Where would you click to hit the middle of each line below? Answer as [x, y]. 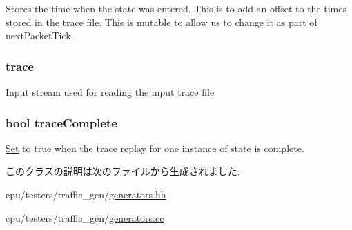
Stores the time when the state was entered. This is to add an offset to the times [176, 8]
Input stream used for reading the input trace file [110, 92]
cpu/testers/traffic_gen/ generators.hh [86, 194]
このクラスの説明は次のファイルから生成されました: [123, 171]
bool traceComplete [61, 122]
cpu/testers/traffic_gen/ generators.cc [85, 217]
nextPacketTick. [40, 35]
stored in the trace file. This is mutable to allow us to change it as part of [162, 22]
